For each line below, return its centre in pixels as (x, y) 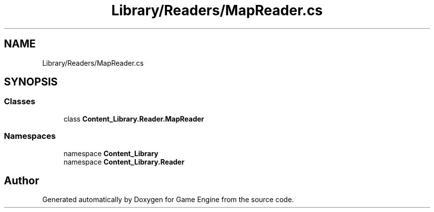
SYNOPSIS (31, 82)
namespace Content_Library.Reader (124, 162)
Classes (20, 102)
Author (22, 180)
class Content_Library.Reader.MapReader (134, 119)
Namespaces (30, 136)
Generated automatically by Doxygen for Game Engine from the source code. (168, 200)
